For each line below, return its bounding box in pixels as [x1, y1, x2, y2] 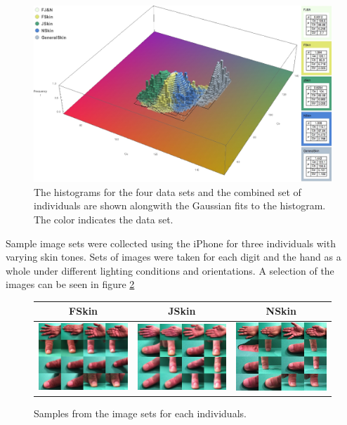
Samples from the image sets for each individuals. [34, 406, 247, 421]
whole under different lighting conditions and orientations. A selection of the [6, 263, 334, 277]
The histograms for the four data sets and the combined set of [34, 184, 301, 199]
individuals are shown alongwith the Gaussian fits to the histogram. [34, 198, 326, 213]
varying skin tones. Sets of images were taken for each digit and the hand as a [6, 249, 341, 264]
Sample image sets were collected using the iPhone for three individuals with [6, 235, 336, 250]
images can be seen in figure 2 [6, 277, 135, 292]
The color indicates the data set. [34, 211, 173, 226]
